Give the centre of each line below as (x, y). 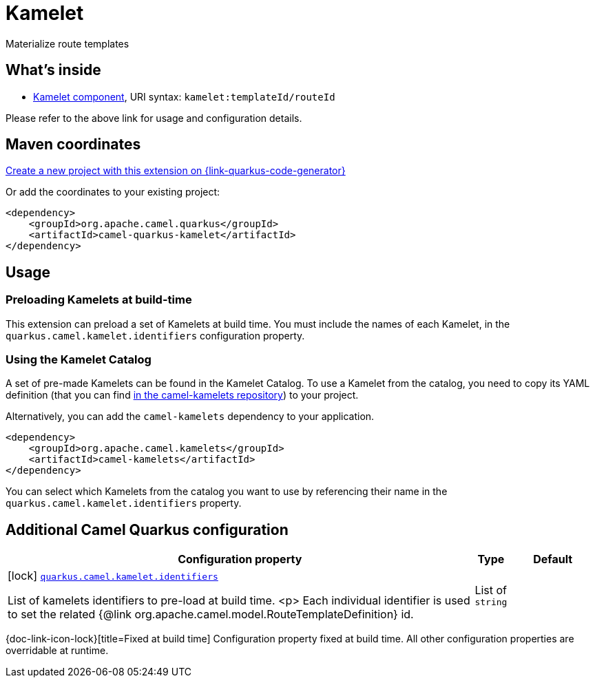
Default (553, 559)
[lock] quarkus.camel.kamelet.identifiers (113, 576)
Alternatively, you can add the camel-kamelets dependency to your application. (190, 417)
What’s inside (53, 70)
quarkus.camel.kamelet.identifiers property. (124, 503)
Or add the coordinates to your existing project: (113, 192)
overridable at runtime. (57, 651)
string (491, 602)
